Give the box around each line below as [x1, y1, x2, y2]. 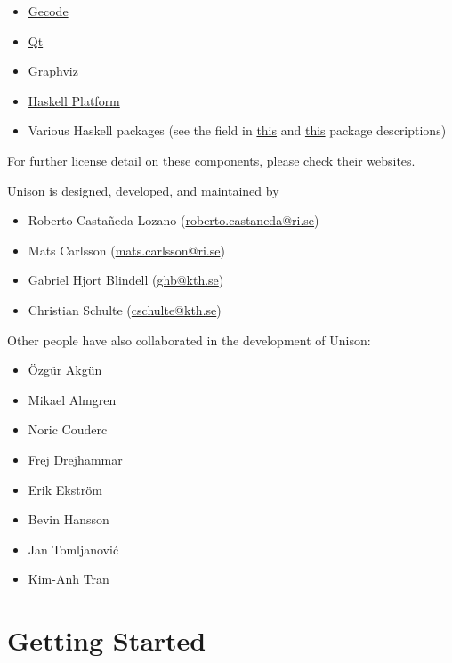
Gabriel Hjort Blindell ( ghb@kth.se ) [28, 271, 224, 289]
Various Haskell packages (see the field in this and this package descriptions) [28, 121, 447, 140]
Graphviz [28, 61, 78, 80]
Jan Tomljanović [28, 539, 119, 558]
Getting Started [7, 622, 206, 659]
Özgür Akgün [28, 360, 102, 379]
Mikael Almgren [28, 390, 117, 408]
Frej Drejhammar [28, 449, 123, 468]
